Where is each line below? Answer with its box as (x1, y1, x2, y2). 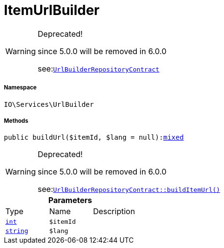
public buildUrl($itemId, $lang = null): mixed (4, 133, 184, 142)
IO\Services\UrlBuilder (4, 100, 94, 108)
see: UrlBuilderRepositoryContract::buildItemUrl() (37, 184, 220, 194)
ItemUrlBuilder (4, 2, 100, 18)
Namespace (4, 84, 37, 91)
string (5, 227, 28, 235)
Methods (4, 117, 29, 124)
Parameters (48, 195, 92, 205)
